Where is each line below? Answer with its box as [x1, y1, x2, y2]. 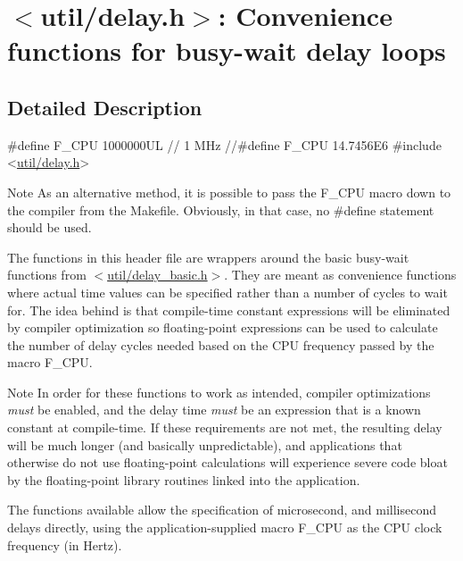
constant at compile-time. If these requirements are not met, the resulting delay [7, 418, 442, 437]
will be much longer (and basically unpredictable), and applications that [7, 435, 402, 454]
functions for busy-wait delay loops [7, 32, 446, 69]
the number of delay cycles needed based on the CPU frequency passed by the [7, 335, 434, 354]
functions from [7, 265, 87, 284]
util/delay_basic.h [107, 265, 208, 284]
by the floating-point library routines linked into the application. [7, 470, 360, 489]
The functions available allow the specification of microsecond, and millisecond [7, 500, 437, 519]
